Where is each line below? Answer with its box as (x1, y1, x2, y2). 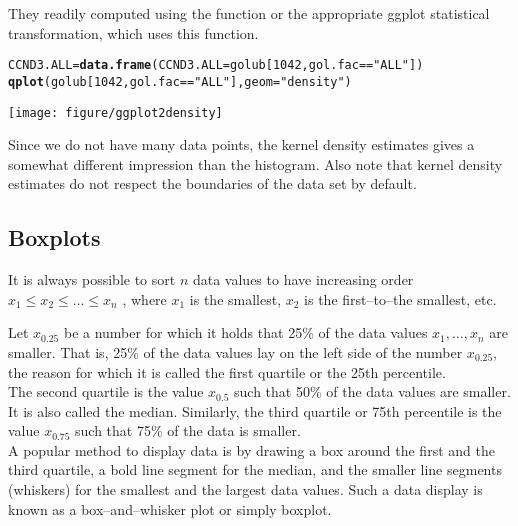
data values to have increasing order (192, 269, 414, 290)
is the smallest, (189, 288, 282, 309)
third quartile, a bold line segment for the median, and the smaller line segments (8, 459, 502, 480)
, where (122, 288, 167, 309)
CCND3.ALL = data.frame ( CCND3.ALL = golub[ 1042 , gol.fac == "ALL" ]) (8, 58, 424, 73)
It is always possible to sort (8, 269, 176, 290)
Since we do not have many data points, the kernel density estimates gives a (8, 134, 475, 155)
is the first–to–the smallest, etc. (304, 288, 497, 309)
